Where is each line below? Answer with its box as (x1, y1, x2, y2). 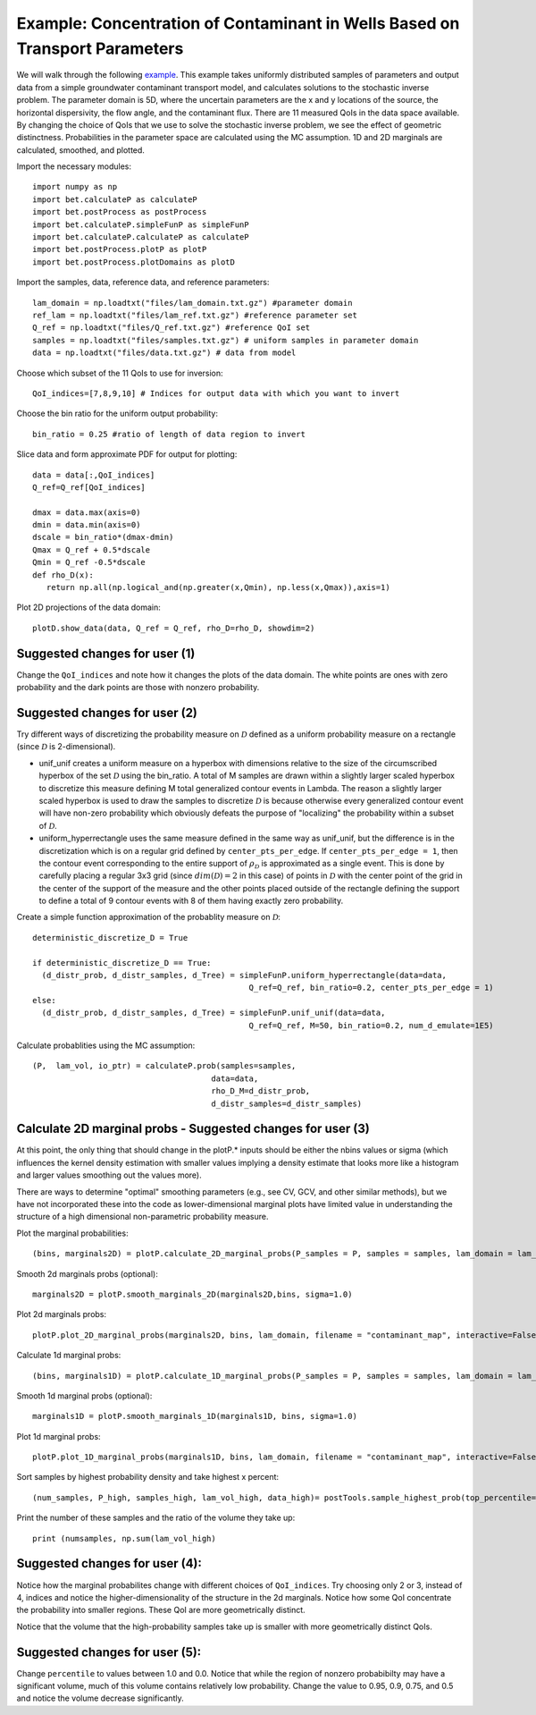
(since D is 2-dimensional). (16, 741, 116, 752)
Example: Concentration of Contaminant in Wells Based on (16, 13, 460, 33)
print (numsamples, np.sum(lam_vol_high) (32, 1533, 216, 1543)
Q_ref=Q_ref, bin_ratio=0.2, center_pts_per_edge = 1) (248, 983, 495, 993)
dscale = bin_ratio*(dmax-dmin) (32, 532, 174, 543)
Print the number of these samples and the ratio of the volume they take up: (16, 1512, 296, 1524)
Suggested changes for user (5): (16, 1644, 202, 1660)
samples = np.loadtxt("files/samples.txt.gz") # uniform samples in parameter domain (32, 335, 419, 345)
